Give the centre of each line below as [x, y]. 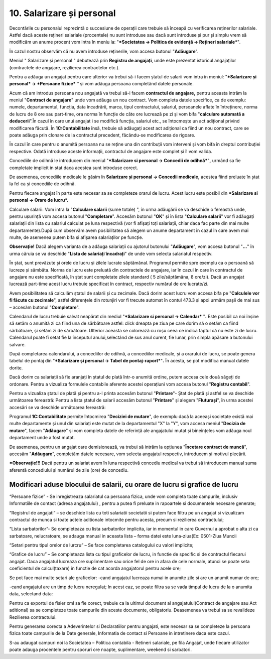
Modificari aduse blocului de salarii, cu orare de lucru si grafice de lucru [124, 484]
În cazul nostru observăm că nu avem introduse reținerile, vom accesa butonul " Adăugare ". [104, 51]
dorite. [16, 368]
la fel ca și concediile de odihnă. [43, 184]
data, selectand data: [31, 594]
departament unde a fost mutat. [42, 438]
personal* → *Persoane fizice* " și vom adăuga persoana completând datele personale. [102, 84]
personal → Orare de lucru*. [39, 200]
